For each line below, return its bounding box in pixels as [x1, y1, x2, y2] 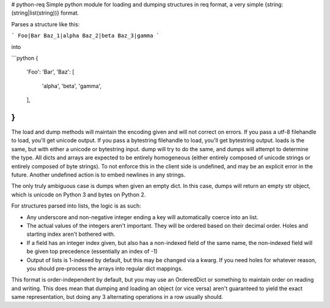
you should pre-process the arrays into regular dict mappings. [26, 265, 183, 272]
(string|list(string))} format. [11, 9, 79, 17]
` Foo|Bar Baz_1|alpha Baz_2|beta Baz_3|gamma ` [11, 32, 160, 39]
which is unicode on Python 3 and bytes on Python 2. [11, 190, 146, 198]
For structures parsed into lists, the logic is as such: [11, 202, 142, 209]
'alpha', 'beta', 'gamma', [42, 82, 102, 89]
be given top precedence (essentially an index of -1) [26, 248, 158, 255]
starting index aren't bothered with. [26, 230, 116, 238]
